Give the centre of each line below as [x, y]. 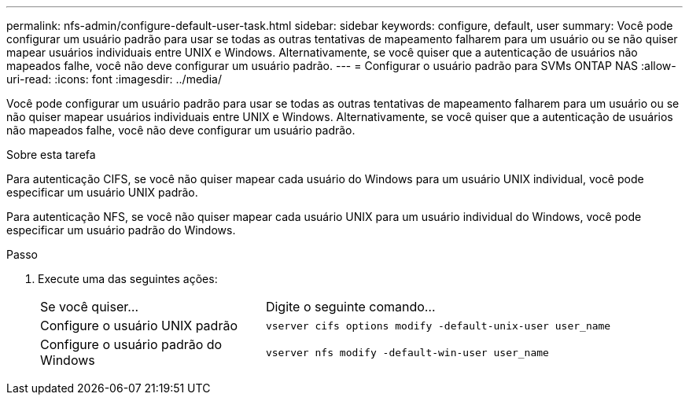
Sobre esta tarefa [51, 155]
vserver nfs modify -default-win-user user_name [407, 352]
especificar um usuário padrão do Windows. [121, 230]
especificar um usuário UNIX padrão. [102, 192]
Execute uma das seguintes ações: [128, 279]
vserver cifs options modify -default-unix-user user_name [438, 326]
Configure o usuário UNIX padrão [139, 326]
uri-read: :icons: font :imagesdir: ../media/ [114, 79]
